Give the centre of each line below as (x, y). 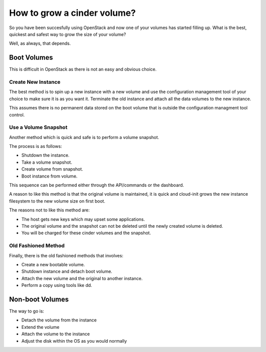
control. (17, 115)
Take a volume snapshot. (47, 162)
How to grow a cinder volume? (72, 13)
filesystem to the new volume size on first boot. (57, 201)
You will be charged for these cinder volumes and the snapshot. (86, 233)
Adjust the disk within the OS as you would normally (74, 341)
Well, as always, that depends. (40, 43)
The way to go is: (27, 311)
